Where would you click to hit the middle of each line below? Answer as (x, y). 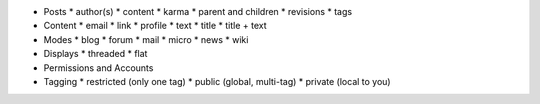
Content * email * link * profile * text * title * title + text (155, 26)
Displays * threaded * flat (95, 54)
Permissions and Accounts (98, 67)
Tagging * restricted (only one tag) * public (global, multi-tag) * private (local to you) (217, 81)
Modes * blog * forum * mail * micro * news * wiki (146, 39)
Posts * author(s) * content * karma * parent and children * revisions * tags (198, 11)
